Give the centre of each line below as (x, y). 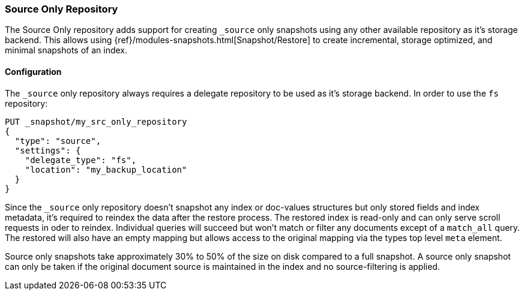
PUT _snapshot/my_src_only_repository (96, 121)
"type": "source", (58, 141)
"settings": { (48, 150)
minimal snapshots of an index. (66, 50)
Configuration (33, 71)
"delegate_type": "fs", (81, 160)
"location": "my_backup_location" (106, 169)
